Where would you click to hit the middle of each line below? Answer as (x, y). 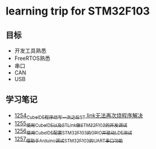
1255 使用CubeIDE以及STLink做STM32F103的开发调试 (71, 124)
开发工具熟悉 (30, 51)
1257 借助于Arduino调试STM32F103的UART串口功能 (69, 139)
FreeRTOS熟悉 (32, 58)
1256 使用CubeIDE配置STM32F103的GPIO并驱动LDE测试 (73, 132)
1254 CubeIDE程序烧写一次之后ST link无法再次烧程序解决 (79, 116)
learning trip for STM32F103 (78, 11)
